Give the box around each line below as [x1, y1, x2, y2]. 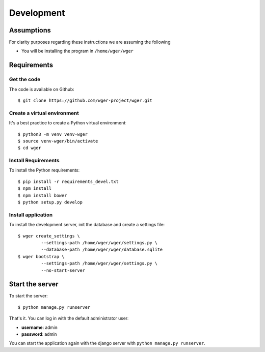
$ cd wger [18, 145, 41, 151]
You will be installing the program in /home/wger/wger [21, 48, 133, 54]
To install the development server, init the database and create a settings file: [9, 222, 165, 228]
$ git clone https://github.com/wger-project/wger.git [18, 98, 153, 103]
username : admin [21, 324, 58, 330]
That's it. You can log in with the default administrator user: [9, 315, 129, 322]
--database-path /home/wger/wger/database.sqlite [41, 247, 163, 253]
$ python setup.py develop [18, 200, 83, 205]
